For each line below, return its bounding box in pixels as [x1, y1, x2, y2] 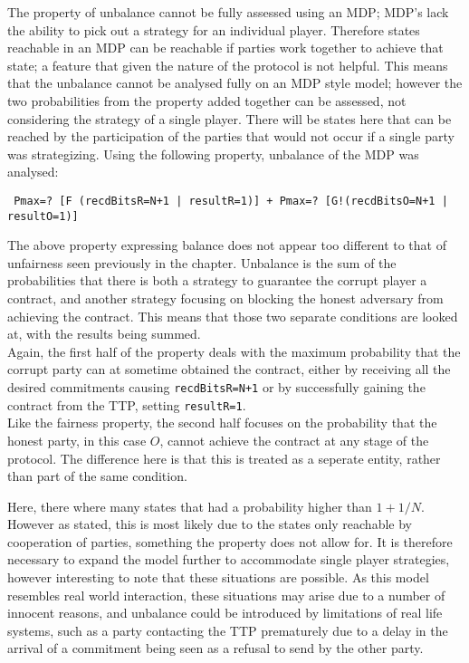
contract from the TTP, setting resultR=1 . [7, 395, 246, 414]
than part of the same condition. [7, 466, 187, 485]
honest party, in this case [7, 430, 147, 449]
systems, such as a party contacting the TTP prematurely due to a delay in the [7, 620, 448, 639]
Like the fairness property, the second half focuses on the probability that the [7, 413, 437, 432]
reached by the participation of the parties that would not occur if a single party [7, 127, 455, 146]
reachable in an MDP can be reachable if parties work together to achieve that [7, 38, 444, 57]
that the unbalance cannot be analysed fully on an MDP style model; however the [7, 73, 463, 92]
